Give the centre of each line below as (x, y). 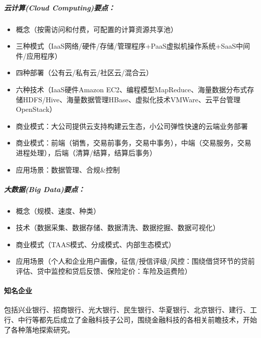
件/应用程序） (39, 55)
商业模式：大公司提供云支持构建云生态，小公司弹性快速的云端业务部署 (132, 126)
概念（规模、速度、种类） (58, 210)
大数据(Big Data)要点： (45, 189)
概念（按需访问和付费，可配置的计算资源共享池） (97, 29)
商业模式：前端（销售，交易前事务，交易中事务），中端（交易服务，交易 (134, 143)
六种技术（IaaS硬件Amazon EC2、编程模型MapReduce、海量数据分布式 (132, 89)
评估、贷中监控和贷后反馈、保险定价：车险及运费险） (104, 271)
